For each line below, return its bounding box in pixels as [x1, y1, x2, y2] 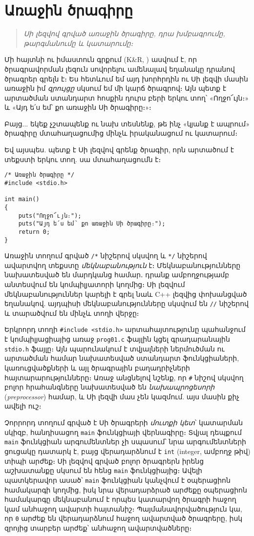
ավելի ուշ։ [4, 401, 42, 411]
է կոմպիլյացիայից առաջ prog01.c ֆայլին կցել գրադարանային [4, 334, 230, 344]
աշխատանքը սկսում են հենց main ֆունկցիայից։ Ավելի [4, 465, 202, 475]
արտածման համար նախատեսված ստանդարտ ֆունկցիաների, [4, 353, 239, 363]
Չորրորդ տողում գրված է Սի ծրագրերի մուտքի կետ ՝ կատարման [4, 417, 243, 428]
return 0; [18, 228, 50, 235]
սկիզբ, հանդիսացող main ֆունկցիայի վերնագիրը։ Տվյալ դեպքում [4, 427, 242, 437]
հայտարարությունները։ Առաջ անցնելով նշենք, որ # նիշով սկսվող [4, 372, 244, 382]
